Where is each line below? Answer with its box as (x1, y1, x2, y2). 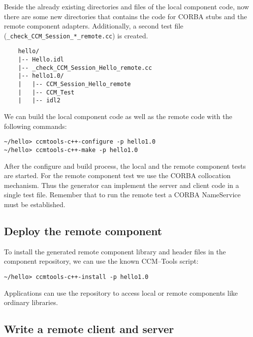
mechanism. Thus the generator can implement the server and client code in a (4, 180, 239, 190)
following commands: (4, 121, 67, 131)
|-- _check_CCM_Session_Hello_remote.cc (18, 64, 152, 71)
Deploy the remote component (4, 223, 162, 238)
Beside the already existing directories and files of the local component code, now (4, 1, 249, 11)
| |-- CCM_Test (18, 89, 75, 96)
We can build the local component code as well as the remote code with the (4, 111, 232, 122)
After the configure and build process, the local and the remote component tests (4, 160, 246, 171)
